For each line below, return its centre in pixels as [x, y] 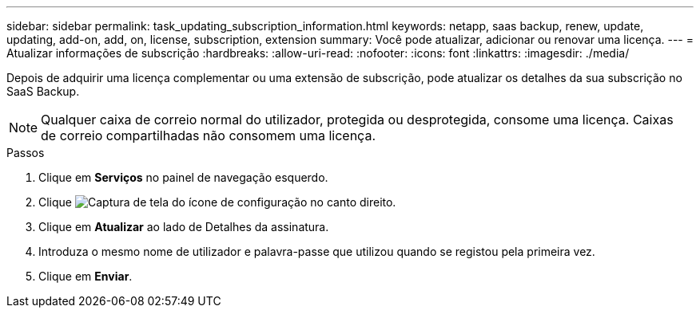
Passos [26, 153]
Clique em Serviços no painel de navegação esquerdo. [183, 177]
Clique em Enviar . [86, 276]
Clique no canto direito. [217, 202]
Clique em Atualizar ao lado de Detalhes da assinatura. [184, 227]
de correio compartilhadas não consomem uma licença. [209, 135]
